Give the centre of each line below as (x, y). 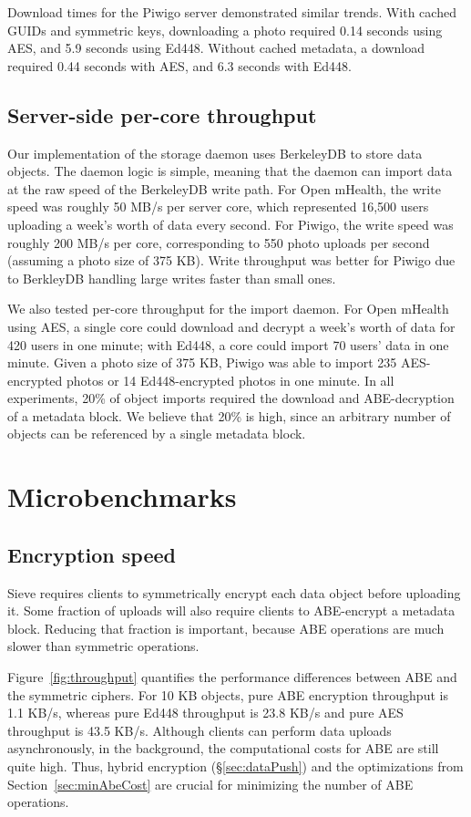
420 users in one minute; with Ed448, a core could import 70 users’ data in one (228, 344)
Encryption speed (92, 554)
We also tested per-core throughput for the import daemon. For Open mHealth (228, 309)
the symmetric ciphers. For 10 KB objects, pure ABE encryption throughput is (228, 694)
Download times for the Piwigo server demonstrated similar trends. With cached (232, 12)
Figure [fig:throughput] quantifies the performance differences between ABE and (232, 677)
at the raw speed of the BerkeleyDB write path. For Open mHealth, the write (224, 188)
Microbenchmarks (122, 496)
